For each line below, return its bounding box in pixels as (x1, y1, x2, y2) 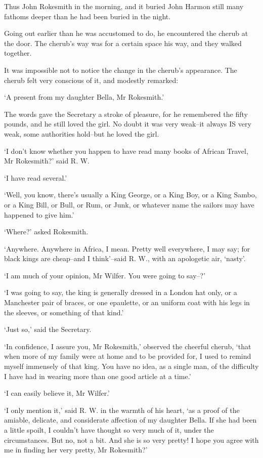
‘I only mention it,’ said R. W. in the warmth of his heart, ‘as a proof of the (4, 404, 240, 415)
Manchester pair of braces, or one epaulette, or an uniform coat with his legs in (4, 297, 250, 308)
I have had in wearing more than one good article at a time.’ (4, 370, 191, 381)
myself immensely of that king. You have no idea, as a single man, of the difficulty (4, 361, 259, 371)
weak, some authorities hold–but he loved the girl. (4, 128, 159, 139)
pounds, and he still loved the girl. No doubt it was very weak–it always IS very (4, 118, 251, 129)
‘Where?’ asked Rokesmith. (4, 226, 89, 237)
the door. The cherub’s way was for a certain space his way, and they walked (4, 37, 242, 48)
